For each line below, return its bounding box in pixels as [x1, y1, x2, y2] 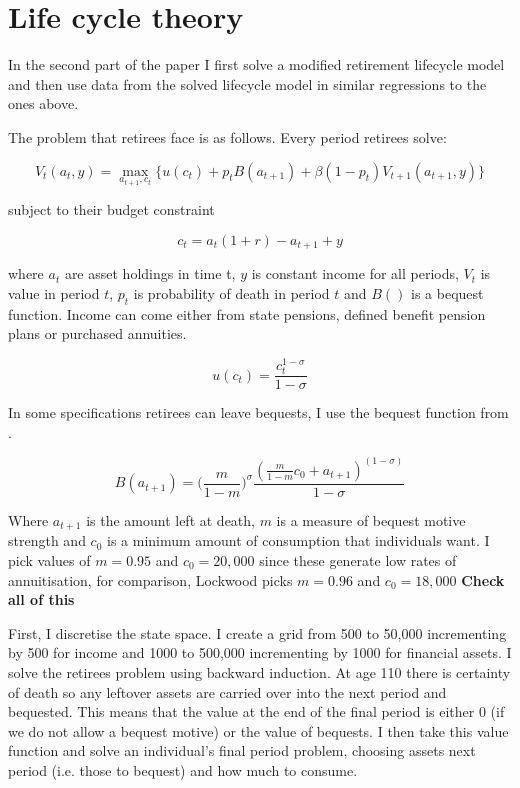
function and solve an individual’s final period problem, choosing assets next [8, 740, 476, 761]
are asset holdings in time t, [64, 263, 236, 284]
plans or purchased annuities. [8, 323, 187, 344]
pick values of [8, 549, 91, 570]
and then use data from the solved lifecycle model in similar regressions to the [8, 73, 487, 94]
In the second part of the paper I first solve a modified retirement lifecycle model [8, 54, 505, 75]
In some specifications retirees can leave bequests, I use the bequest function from [8, 402, 509, 423]
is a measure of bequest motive [276, 509, 466, 530]
